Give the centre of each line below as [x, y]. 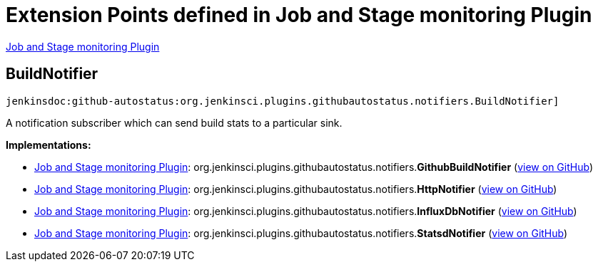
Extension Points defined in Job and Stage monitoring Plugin [299, 15]
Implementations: [49, 145]
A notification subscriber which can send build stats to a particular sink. [174, 122]
